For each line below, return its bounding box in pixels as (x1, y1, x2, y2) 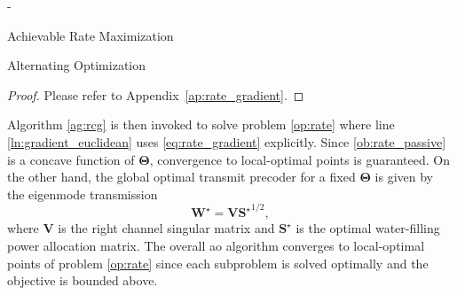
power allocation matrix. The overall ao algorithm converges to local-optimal (7, 236, 425, 254)
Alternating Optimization (7, 56, 146, 74)
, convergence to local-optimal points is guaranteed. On (149, 150, 450, 168)
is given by (374, 167, 433, 186)
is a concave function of (7, 150, 135, 168)
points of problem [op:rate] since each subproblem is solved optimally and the (7, 253, 429, 272)
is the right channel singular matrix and (58, 219, 275, 237)
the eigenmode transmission (7, 184, 158, 203)
